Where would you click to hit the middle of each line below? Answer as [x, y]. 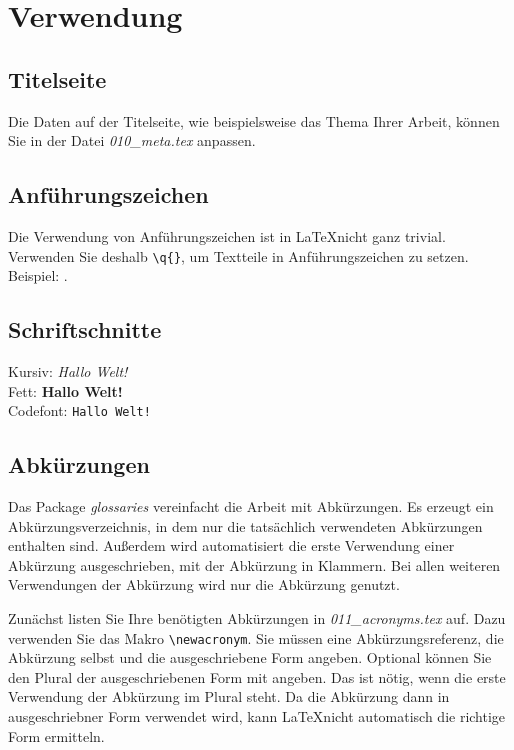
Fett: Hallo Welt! [65, 390]
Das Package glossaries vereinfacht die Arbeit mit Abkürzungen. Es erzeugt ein [251, 506]
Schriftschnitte [85, 329]
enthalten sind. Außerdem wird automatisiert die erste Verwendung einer [231, 545]
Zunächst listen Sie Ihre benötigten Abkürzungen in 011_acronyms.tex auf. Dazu [257, 618]
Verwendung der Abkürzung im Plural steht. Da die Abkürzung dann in [229, 696]
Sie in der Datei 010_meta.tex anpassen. [132, 140]
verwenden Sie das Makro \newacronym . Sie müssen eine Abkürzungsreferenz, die [256, 637]
